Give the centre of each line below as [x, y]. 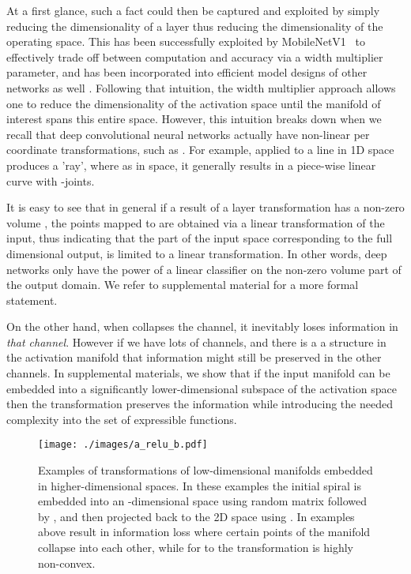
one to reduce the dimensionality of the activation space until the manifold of [194, 103]
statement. [32, 300]
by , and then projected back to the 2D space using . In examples [196, 516]
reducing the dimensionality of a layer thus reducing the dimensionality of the [195, 26]
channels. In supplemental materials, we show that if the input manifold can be [198, 373]
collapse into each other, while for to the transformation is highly [196, 548]
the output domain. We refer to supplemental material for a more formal [183, 285]
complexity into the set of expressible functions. [122, 419]
